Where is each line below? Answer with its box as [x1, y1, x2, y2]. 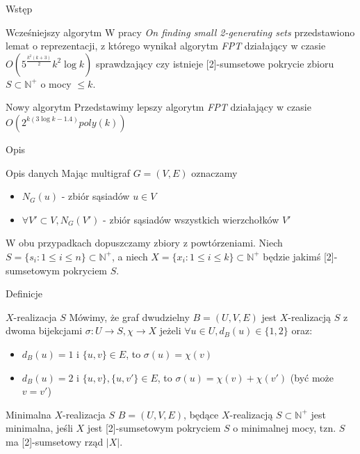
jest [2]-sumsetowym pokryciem [87, 421, 221, 435]
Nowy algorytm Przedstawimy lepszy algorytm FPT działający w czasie [6, 100, 311, 114]
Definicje [6, 286, 43, 301]
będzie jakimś [263, 249, 321, 263]
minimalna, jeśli [6, 421, 73, 435]
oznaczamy [191, 165, 238, 180]
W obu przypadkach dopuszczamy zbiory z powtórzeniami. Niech [6, 235, 283, 250]
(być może [290, 370, 334, 384]
